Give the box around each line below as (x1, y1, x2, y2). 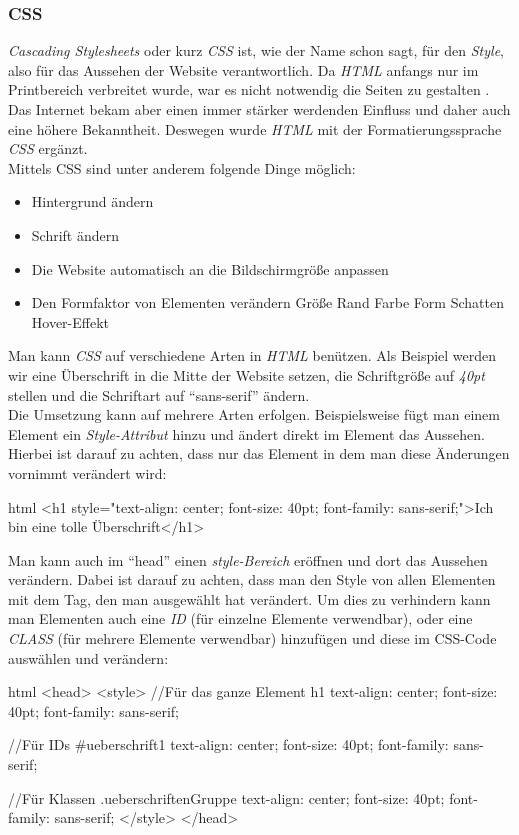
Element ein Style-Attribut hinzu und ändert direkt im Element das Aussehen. (8, 423, 485, 444)
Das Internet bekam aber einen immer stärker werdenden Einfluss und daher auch (8, 99, 511, 119)
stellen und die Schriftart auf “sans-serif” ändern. (8, 384, 310, 405)
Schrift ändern (31, 224, 120, 245)
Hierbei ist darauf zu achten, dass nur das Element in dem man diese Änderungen (8, 443, 510, 464)
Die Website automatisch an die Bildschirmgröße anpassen (31, 258, 389, 279)
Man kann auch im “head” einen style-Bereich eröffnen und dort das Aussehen (8, 549, 488, 570)
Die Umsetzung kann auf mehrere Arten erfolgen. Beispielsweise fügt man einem (8, 404, 500, 425)
